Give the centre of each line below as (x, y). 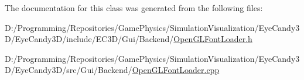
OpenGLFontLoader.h (213, 39)
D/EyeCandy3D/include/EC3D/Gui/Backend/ (89, 39)
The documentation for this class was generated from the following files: (134, 8)
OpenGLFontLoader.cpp (176, 70)
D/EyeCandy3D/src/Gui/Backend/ (69, 70)
